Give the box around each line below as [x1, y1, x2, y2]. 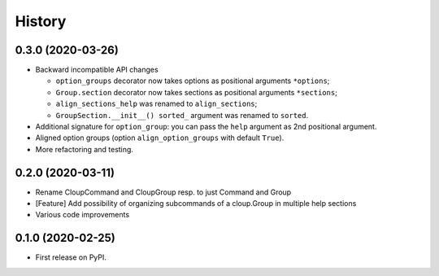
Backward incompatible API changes [35, 65, 159, 75]
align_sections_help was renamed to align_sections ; [55, 99, 258, 109]
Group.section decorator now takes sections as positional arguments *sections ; [55, 87, 337, 97]
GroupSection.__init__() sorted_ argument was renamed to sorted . [55, 110, 309, 120]
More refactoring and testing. [35, 144, 134, 154]
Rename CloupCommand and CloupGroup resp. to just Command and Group [35, 187, 292, 197]
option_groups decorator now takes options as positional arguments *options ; [55, 76, 330, 85]
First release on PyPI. [35, 252, 107, 262]
